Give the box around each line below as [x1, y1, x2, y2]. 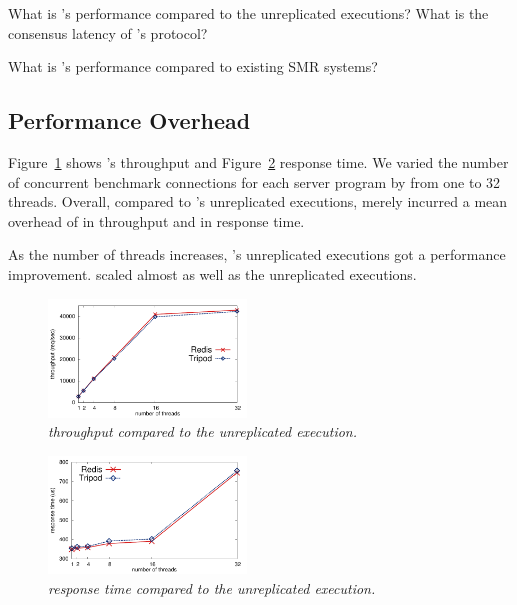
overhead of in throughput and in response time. [8, 210, 305, 231]
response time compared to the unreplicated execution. [48, 577, 376, 598]
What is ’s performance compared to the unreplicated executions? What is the [8, 3, 489, 23]
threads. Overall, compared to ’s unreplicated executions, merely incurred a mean [8, 191, 508, 212]
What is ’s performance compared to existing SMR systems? [8, 56, 378, 77]
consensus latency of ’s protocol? [8, 22, 208, 43]
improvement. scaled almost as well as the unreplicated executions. [8, 263, 417, 284]
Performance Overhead [8, 105, 251, 136]
